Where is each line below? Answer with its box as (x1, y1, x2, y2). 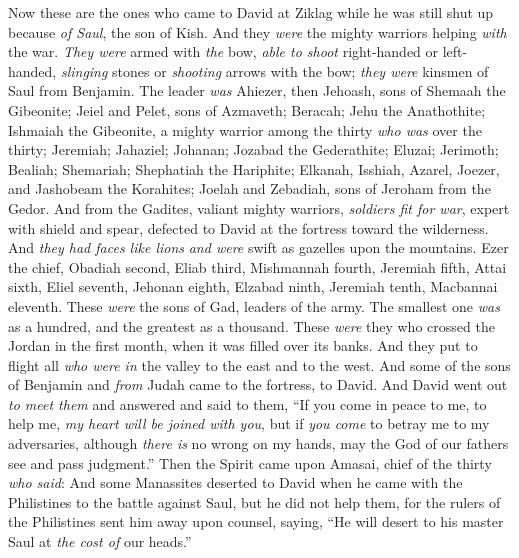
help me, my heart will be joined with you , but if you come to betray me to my (8, 413, 490, 434)
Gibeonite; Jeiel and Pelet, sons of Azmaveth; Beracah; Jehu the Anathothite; (8, 99, 486, 120)
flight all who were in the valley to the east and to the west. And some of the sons (8, 354, 511, 375)
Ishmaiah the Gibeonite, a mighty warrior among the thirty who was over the (8, 119, 482, 140)
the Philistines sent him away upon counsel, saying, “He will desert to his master (8, 511, 504, 532)
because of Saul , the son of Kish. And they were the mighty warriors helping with (8, 21, 507, 42)
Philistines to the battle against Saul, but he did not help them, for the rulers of (8, 491, 501, 512)
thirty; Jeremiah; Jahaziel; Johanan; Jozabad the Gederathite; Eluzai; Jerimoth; (8, 139, 499, 160)
